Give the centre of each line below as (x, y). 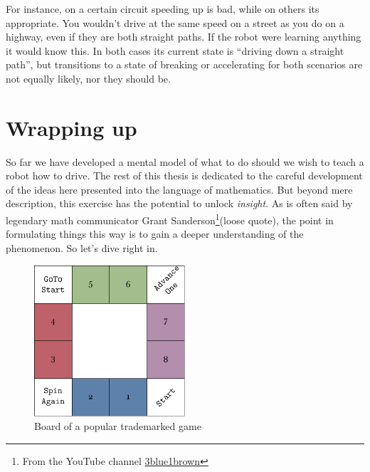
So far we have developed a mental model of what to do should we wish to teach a (185, 161)
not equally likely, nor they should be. (88, 78)
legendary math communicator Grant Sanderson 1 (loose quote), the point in (170, 219)
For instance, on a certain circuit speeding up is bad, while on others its (163, 9)
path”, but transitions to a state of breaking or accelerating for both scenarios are (184, 64)
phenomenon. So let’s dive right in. (82, 247)
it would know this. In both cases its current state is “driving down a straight (175, 50)
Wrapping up (72, 127)
